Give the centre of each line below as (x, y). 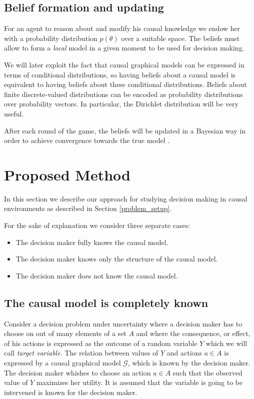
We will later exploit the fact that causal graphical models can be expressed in (124, 64)
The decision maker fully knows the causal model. (92, 242)
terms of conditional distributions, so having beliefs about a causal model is (120, 74)
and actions (184, 353)
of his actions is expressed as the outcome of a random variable (101, 343)
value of (16, 382)
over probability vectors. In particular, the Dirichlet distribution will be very (121, 104)
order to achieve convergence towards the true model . (87, 140)
